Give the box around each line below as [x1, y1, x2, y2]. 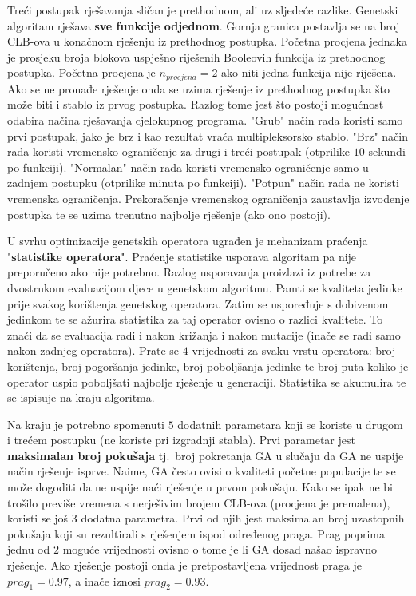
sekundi [368, 143, 406, 160]
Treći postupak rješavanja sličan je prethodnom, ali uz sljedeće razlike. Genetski [7, 2, 398, 18]
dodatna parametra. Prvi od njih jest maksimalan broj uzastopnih [81, 510, 405, 526]
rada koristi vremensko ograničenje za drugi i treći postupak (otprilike [7, 143, 351, 160]
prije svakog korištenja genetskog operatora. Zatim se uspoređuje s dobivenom [7, 295, 389, 312]
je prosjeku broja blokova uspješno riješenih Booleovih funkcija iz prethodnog [7, 48, 386, 65]
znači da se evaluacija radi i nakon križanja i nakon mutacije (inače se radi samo [7, 326, 401, 343]
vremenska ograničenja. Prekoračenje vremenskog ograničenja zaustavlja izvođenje [7, 189, 410, 206]
